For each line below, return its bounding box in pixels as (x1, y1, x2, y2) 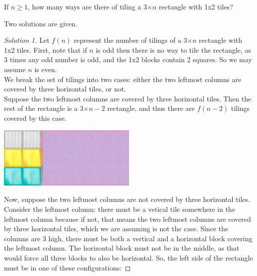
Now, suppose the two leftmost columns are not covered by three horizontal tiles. (4, 194, 250, 204)
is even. (34, 64, 57, 74)
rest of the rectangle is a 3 (4, 103, 84, 113)
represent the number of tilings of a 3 (73, 35, 187, 45)
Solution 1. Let (4, 35, 50, 45)
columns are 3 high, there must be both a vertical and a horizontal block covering (4, 233, 253, 243)
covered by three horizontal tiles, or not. (4, 84, 127, 94)
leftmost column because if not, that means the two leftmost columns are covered (4, 213, 251, 224)
